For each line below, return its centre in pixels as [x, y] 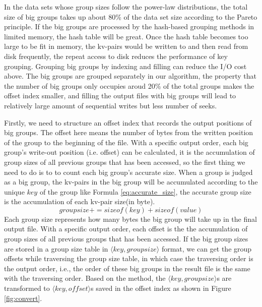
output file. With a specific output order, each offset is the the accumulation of [126, 229]
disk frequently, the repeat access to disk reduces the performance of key [116, 56]
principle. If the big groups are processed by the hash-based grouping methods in [129, 26]
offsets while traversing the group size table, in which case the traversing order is [129, 258]
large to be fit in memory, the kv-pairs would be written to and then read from [126, 46]
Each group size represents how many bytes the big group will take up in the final [130, 219]
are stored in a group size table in [56, 248]
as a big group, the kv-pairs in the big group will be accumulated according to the [131, 182]
